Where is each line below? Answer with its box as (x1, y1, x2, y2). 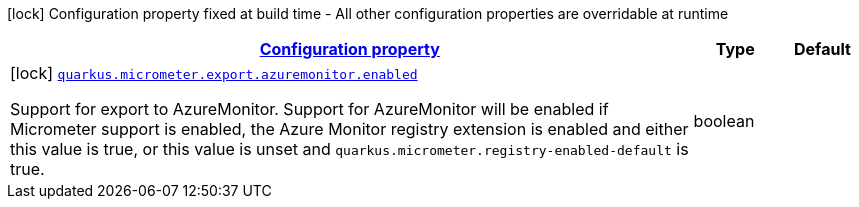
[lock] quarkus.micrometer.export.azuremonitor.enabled (10, 63, 418, 83)
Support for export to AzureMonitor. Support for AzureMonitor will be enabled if (10, 99, 609, 119)
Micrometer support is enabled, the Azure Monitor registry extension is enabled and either (10, 119, 689, 139)
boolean (693, 111, 755, 131)
